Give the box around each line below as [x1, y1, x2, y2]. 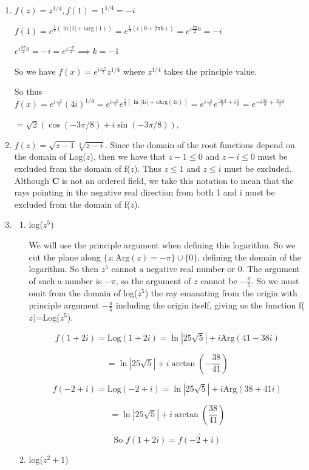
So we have [14, 64, 56, 77]
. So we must [251, 274, 299, 287]
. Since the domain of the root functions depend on [104, 138, 295, 151]
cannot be [200, 274, 237, 287]
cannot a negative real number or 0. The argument [111, 262, 300, 275]
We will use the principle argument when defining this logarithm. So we [29, 238, 296, 251]
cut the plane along [29, 250, 101, 263]
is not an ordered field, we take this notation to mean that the [61, 174, 294, 186]
